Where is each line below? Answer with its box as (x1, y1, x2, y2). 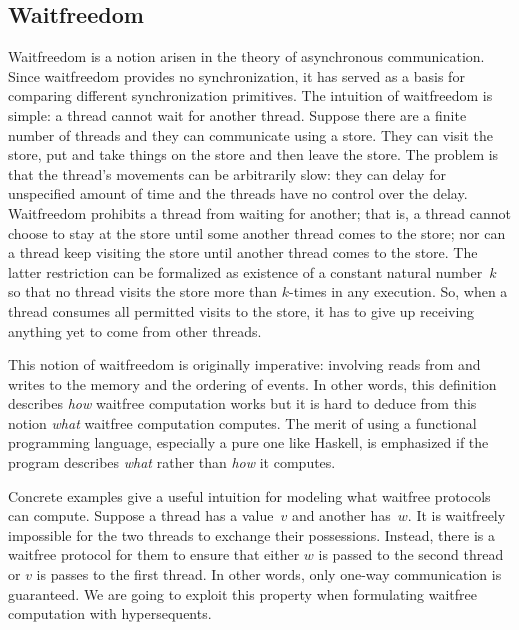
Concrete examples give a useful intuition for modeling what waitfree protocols (8, 485, 491, 506)
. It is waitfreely (407, 505, 506, 526)
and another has (291, 505, 391, 526)
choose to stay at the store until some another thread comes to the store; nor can (8, 222, 506, 243)
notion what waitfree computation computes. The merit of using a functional (8, 412, 477, 433)
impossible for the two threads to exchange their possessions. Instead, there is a (8, 524, 495, 545)
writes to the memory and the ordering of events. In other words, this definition (8, 373, 497, 394)
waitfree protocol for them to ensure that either (8, 544, 300, 565)
